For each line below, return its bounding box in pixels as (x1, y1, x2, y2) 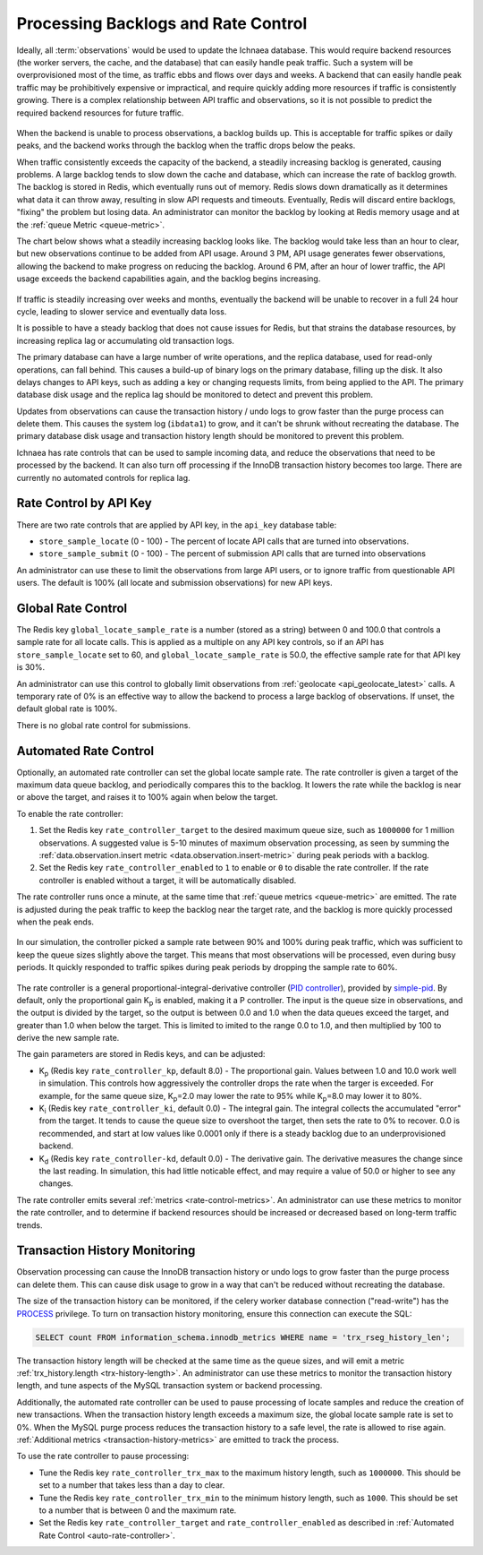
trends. (16, 1219, 44, 1231)
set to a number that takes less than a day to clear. (38, 1480, 225, 1491)
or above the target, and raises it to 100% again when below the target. (16, 792, 278, 803)
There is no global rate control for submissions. (16, 719, 191, 730)
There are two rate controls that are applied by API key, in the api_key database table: (16, 520, 337, 530)
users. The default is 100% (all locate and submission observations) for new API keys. (16, 578, 333, 588)
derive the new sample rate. (16, 1033, 120, 1044)
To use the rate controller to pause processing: (16, 1451, 190, 1462)
